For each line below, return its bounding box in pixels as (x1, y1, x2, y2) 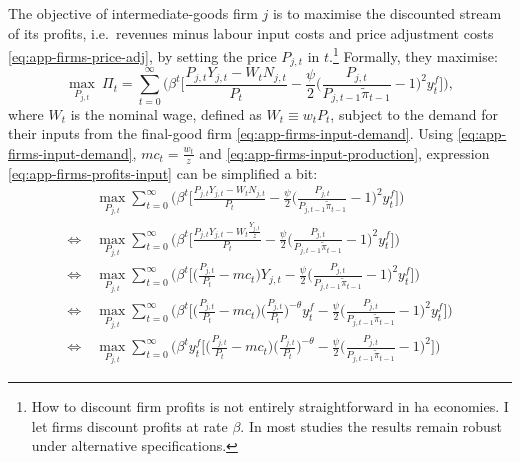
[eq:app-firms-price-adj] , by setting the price (8, 45, 277, 66)
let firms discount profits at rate (31, 415, 228, 436)
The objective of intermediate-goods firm (8, 3, 258, 23)
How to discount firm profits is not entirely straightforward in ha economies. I (31, 395, 509, 416)
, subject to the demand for (330, 103, 499, 124)
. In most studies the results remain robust (240, 415, 502, 436)
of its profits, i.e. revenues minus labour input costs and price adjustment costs (8, 22, 494, 43)
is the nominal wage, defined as (70, 103, 262, 124)
